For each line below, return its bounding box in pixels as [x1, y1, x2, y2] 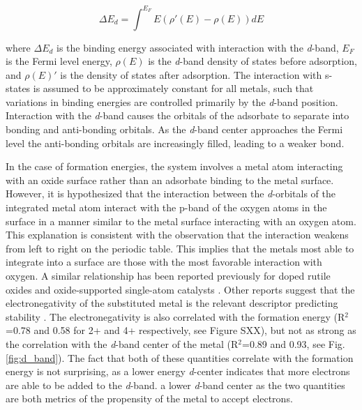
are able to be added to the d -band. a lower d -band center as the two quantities [6, 377, 345, 392]
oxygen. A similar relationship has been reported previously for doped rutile [6, 268, 331, 282]
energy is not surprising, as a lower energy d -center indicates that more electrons [6, 364, 350, 379]
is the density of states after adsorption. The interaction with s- [60, 67, 333, 82]
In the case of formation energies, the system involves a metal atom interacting [6, 159, 343, 174]
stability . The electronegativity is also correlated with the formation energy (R [6, 309, 345, 324]
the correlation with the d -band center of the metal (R [6, 336, 239, 351]
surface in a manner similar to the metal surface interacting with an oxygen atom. [6, 213, 356, 228]
